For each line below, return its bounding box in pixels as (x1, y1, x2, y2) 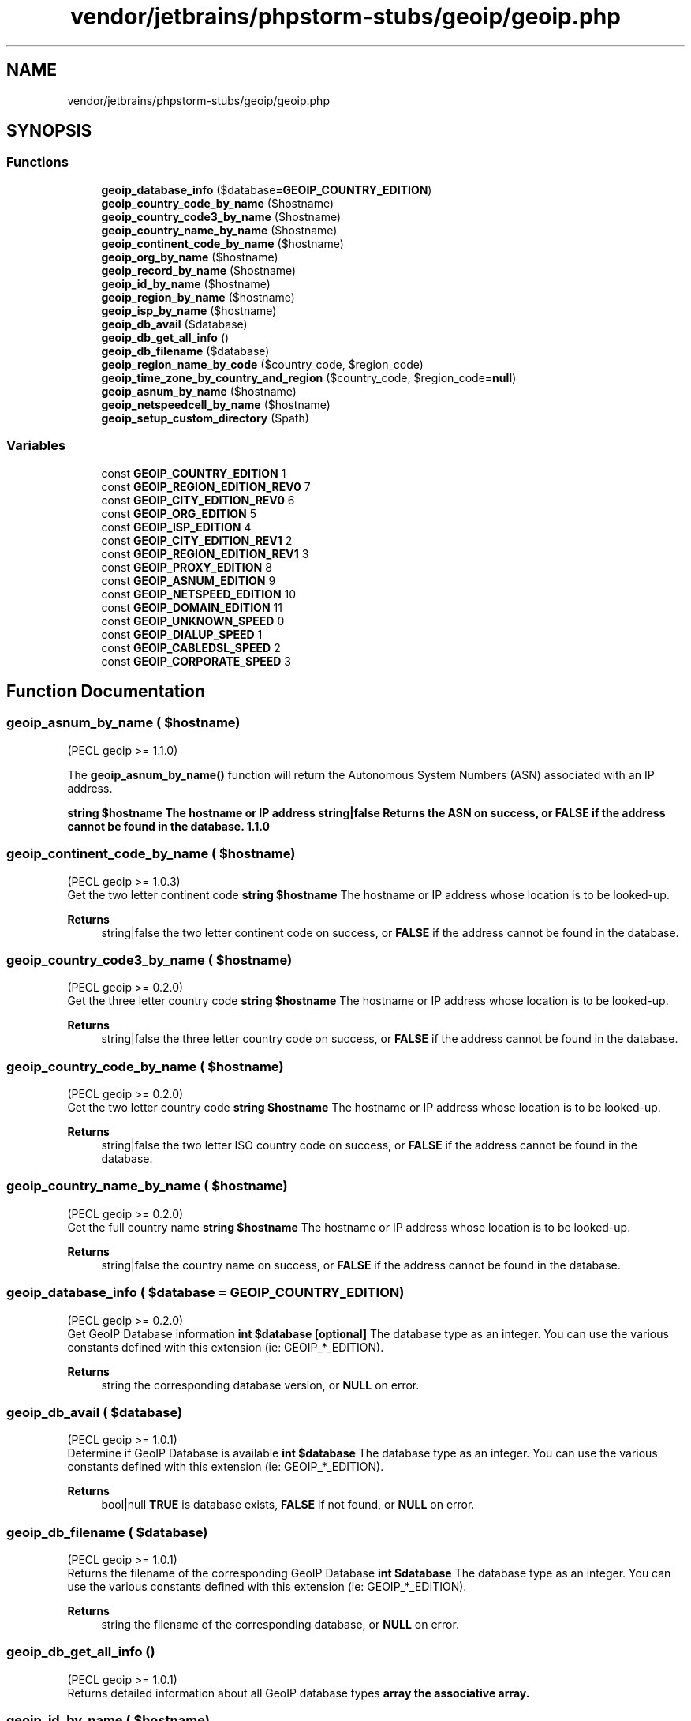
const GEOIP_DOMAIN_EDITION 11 (101, 600, 282, 614)
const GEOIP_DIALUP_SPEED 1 (101, 627, 263, 641)
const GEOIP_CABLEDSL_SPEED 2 (101, 640, 281, 654)
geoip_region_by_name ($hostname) (101, 290, 295, 304)
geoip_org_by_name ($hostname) (101, 249, 278, 264)
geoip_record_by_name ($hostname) (101, 263, 297, 277)
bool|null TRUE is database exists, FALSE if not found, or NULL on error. (101, 1498, 475, 1512)
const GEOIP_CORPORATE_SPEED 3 (101, 654, 291, 668)
